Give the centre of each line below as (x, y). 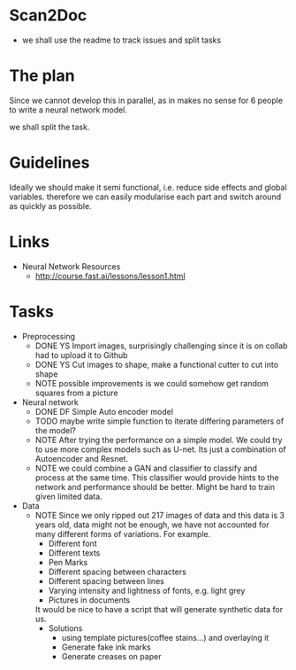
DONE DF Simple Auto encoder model (104, 411)
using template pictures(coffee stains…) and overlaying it (165, 637)
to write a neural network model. (68, 109)
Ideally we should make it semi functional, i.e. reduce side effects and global (148, 187)
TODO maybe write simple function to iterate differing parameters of (159, 421)
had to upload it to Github (81, 354)
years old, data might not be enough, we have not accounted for (152, 525)
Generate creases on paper (111, 656)
